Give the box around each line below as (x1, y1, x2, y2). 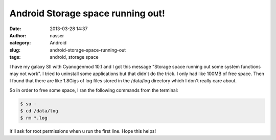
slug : (9, 46, 20, 53)
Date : (9, 26, 21, 32)
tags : (9, 54, 21, 60)
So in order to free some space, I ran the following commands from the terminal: (9, 87, 178, 93)
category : (9, 40, 31, 46)
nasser (50, 32, 64, 38)
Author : (9, 32, 27, 38)
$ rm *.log (20, 115, 48, 121)
